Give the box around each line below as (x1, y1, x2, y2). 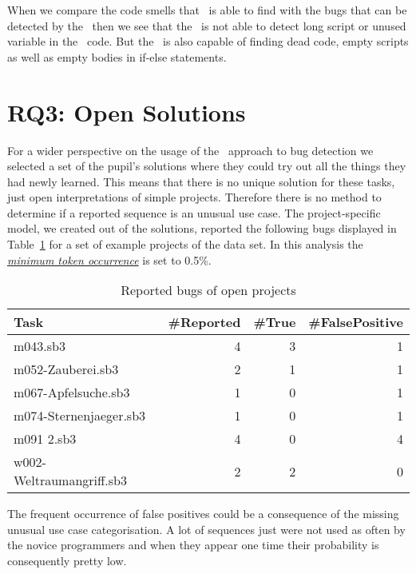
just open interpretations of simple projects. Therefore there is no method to (7, 189, 382, 205)
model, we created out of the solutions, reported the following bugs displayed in (7, 220, 397, 237)
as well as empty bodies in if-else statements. (7, 48, 227, 65)
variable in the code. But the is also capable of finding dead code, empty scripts (7, 33, 409, 50)
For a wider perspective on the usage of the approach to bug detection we (7, 142, 374, 158)
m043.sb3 (14, 337, 65, 356)
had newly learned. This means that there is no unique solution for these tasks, (7, 173, 395, 189)
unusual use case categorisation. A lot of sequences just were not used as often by (7, 520, 406, 537)
